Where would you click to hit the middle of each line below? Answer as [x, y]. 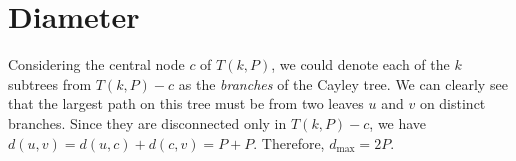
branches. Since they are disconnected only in [147, 122]
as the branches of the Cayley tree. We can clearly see [343, 83]
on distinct [452, 103]
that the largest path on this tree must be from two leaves [186, 103]
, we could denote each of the [360, 64]
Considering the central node [96, 64]
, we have [398, 122]
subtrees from [50, 83]
